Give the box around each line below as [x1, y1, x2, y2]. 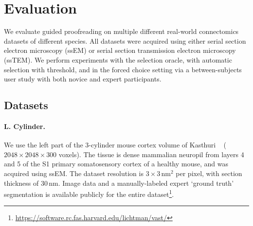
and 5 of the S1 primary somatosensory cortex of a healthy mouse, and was [4, 159, 228, 169]
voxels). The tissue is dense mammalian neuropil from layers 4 [58, 149, 244, 159]
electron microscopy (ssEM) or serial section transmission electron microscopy [4, 45, 236, 55]
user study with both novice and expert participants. [4, 74, 162, 84]
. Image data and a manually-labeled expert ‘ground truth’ [58, 178, 234, 188]
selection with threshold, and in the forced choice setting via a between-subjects [4, 64, 242, 74]
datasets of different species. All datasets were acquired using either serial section [4, 35, 246, 46]
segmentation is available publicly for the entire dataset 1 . [4, 188, 174, 199]
